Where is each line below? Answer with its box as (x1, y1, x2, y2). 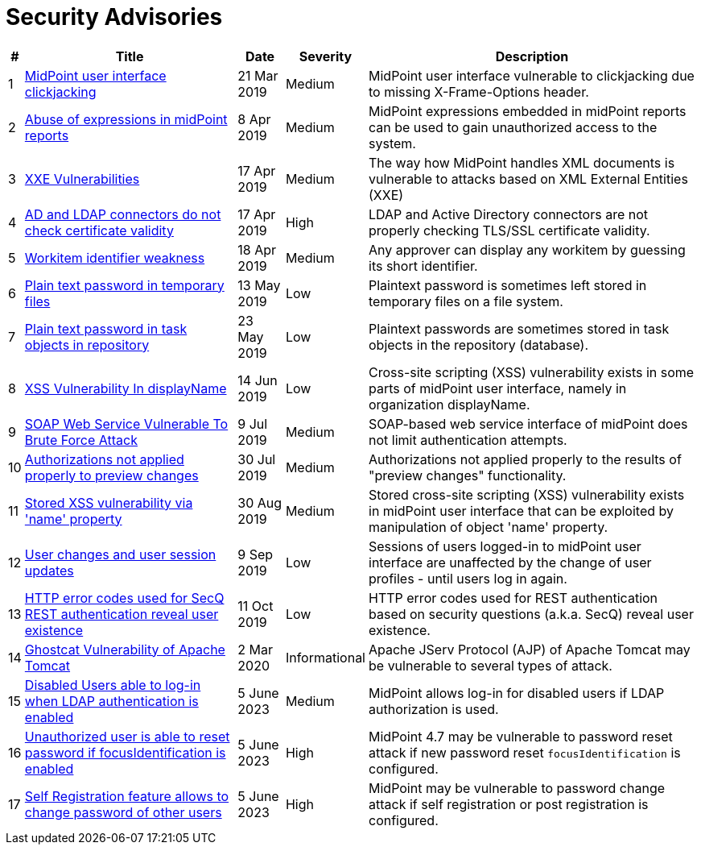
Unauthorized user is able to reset (24, 728, 230, 745)
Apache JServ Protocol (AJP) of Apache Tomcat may (369, 641, 691, 658)
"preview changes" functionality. (369, 467, 567, 484)
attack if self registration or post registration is (369, 795, 649, 812)
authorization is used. (369, 700, 499, 717)
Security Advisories (6, 3, 223, 31)
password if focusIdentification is (24, 744, 226, 761)
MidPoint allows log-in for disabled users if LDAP (369, 684, 665, 701)
